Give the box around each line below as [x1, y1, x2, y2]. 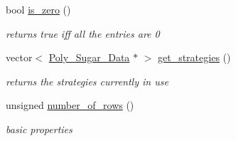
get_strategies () [158, 50, 231, 65]
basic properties [6, 121, 73, 136]
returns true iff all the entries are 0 [6, 26, 160, 41]
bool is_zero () [6, 2, 71, 16]
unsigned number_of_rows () [6, 98, 134, 113]
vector [6, 50, 33, 65]
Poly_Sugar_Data [48, 50, 130, 65]
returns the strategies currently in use [6, 73, 168, 88]
